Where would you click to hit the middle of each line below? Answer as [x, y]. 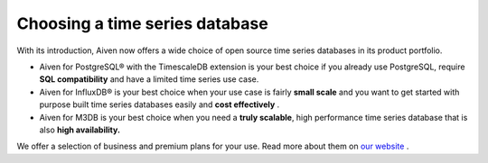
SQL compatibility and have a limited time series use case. [149, 79]
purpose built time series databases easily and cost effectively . [160, 104]
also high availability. [80, 130]
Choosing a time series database [142, 23]
